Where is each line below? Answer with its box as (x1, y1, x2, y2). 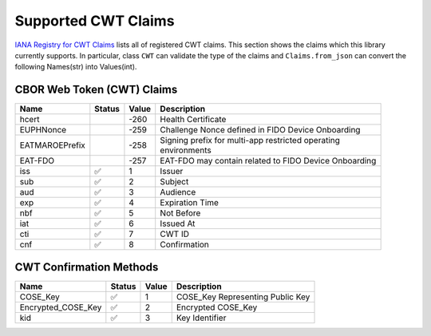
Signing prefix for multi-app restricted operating (160, 135, 341, 146)
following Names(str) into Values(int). (14, 62, 137, 72)
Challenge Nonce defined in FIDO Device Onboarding (160, 125, 361, 136)
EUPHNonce (19, 125, 67, 136)
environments (160, 144, 212, 156)
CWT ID (160, 228, 189, 239)
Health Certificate (160, 114, 227, 125)
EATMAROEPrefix (19, 140, 85, 151)
